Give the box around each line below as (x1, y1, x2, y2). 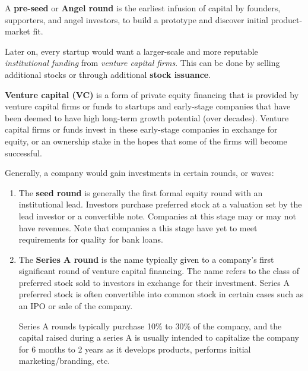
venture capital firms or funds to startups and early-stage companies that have (5, 100, 291, 112)
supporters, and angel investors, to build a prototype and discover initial (5, 13, 268, 26)
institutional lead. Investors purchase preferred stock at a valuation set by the (18, 198, 302, 210)
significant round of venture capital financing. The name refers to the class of (18, 265, 299, 277)
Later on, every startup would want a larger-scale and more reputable (5, 45, 258, 57)
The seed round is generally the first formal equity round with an (18, 186, 263, 199)
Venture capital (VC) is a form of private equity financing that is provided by (5, 88, 299, 100)
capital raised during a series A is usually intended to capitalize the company (18, 331, 300, 344)
